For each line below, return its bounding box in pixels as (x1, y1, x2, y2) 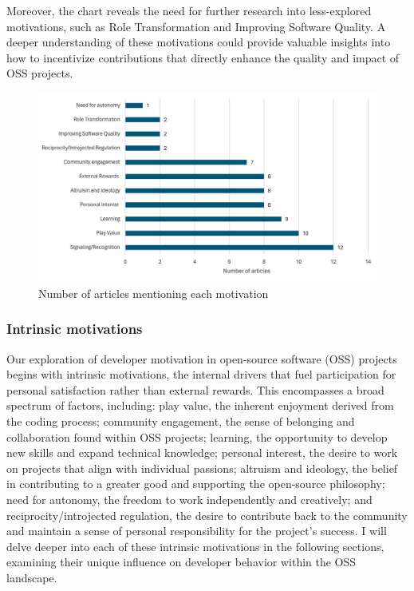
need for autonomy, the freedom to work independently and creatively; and (6, 490, 373, 507)
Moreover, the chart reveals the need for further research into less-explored (6, 2, 372, 18)
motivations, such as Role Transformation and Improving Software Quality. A (6, 18, 386, 34)
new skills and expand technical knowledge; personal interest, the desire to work (6, 444, 398, 461)
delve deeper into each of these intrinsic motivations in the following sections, (6, 537, 384, 554)
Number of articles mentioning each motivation (38, 284, 269, 301)
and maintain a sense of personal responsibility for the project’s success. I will (6, 522, 387, 539)
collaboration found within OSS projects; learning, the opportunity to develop (6, 428, 388, 445)
